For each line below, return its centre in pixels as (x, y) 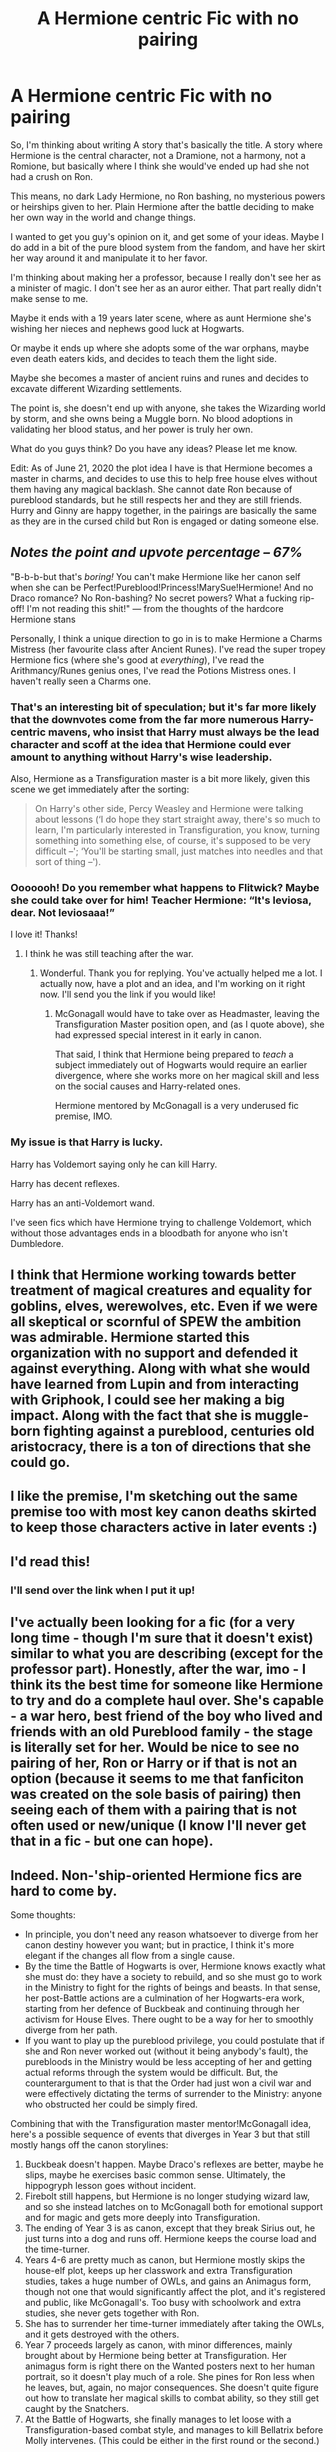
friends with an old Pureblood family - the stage (161, 1732)
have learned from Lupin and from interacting (155, 1384)
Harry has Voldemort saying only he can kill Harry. (114, 1164)
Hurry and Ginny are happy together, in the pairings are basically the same (164, 510)
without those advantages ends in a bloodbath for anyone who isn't (149, 1233)
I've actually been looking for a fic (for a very (153, 1622)
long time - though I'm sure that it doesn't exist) (162, 1638)
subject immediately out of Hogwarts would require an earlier (181, 1065)
